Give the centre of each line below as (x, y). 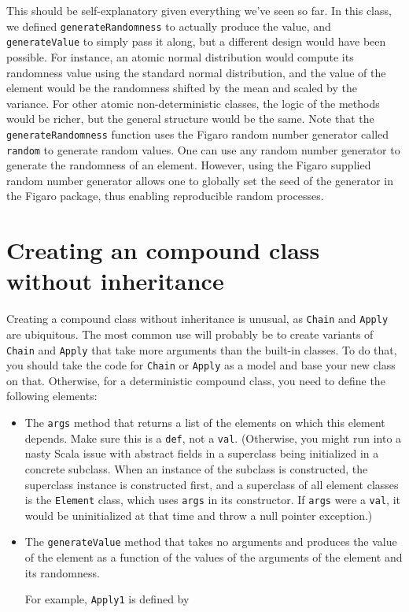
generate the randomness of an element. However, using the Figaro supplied (189, 165)
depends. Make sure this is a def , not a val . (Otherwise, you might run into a (213, 438)
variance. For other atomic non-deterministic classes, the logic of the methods (193, 103)
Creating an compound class (163, 250)
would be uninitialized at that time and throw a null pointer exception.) (199, 515)
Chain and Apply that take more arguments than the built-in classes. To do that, (202, 349)
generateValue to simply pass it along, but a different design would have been (196, 41)
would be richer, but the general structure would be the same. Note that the (190, 119)
